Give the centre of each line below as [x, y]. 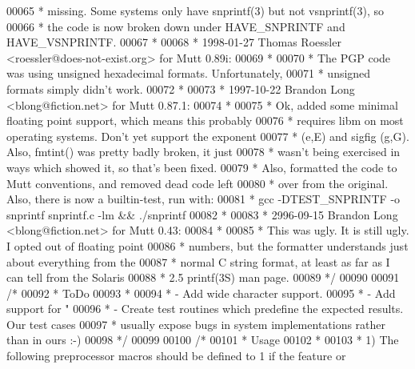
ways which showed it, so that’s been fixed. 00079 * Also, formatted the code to [202, 167]
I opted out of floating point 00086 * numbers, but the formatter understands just [207, 245]
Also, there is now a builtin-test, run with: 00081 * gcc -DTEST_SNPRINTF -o [204, 199]
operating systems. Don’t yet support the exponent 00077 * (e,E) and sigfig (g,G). [208, 136]
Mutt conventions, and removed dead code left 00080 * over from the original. [198, 183]
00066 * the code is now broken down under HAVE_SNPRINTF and [176, 26]
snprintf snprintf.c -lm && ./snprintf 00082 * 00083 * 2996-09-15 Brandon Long [202, 214]
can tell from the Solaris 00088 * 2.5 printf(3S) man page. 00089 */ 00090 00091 [203, 277]
